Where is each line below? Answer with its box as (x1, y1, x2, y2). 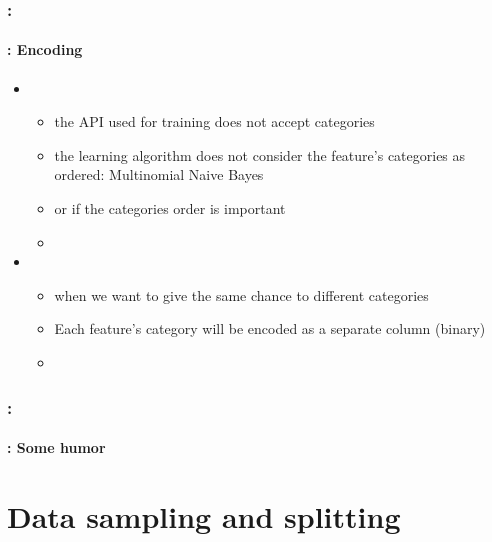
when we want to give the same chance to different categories (54, 284, 429, 305)
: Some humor (7, 437, 106, 458)
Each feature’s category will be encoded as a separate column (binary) (54, 318, 486, 339)
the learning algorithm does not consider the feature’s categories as (54, 144, 466, 165)
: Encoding (7, 39, 83, 60)
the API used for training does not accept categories (54, 111, 375, 132)
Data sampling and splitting (7, 495, 401, 536)
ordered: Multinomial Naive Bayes (54, 164, 264, 185)
